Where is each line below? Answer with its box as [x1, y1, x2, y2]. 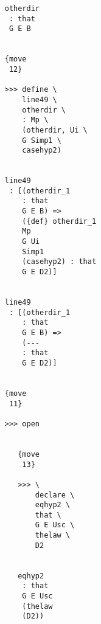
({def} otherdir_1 [22, 217, 97, 226]
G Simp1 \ [22, 136, 61, 145]
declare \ [35, 490, 75, 499]
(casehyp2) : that [22, 257, 97, 266]
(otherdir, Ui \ [22, 125, 88, 134]
